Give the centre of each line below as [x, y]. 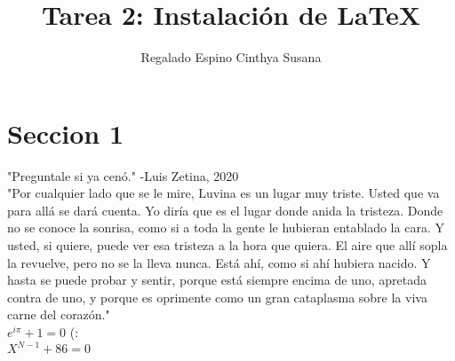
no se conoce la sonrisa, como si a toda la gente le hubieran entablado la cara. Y [226, 228]
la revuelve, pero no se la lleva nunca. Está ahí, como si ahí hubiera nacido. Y [219, 262]
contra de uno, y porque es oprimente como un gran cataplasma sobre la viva [217, 297]
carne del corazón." [59, 314]
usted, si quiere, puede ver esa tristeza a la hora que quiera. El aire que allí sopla [227, 245]
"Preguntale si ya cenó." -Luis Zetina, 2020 [123, 175]
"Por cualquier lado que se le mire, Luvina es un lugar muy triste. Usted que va [224, 193]
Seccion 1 [66, 133]
